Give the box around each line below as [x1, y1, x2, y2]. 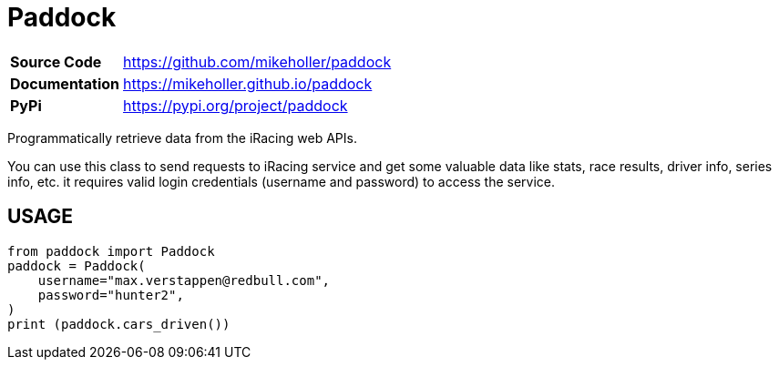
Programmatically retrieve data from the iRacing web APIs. [7, 129, 357, 146]
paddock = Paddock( [7, 258, 146, 273]
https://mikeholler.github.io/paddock [123, 74, 373, 93]
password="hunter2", [37, 287, 184, 302]
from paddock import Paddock [7, 243, 215, 259]
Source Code [10, 52, 102, 71]
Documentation [10, 74, 120, 93]
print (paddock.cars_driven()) [7, 316, 231, 331]
